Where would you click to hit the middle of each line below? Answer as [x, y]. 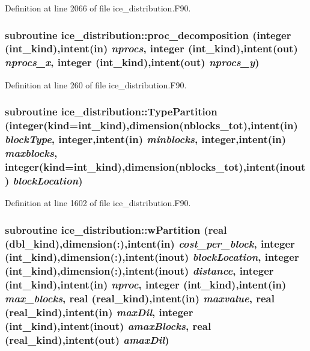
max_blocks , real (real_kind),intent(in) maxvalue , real [140, 298]
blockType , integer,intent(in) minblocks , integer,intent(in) [146, 139]
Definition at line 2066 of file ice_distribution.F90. [98, 8]
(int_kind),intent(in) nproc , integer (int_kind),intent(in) [146, 285]
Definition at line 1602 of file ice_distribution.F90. [98, 203]
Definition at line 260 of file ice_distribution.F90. [96, 84]
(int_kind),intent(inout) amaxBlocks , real [108, 326]
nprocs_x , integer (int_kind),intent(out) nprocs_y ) [132, 62]
